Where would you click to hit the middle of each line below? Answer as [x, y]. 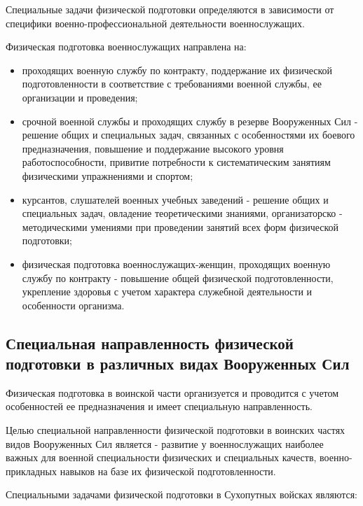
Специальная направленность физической [150, 343]
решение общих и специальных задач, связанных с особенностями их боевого [189, 135]
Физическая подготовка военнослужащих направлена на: [126, 47]
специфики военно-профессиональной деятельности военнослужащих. [155, 23]
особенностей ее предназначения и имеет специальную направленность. [159, 406]
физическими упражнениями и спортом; [108, 175]
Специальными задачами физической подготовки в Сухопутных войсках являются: [181, 494]
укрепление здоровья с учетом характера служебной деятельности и [167, 291]
